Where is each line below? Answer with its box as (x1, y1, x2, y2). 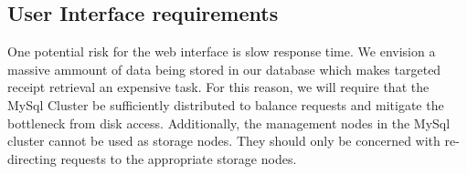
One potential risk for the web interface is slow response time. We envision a (7, 42, 436, 61)
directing (7, 148, 57, 168)
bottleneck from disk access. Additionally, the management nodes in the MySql (7, 113, 451, 132)
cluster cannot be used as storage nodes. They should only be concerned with (7, 131, 440, 150)
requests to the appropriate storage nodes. (60, 148, 297, 168)
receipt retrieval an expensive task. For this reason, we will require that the (7, 77, 430, 97)
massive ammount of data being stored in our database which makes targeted (7, 59, 441, 78)
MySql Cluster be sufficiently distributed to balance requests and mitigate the (7, 95, 444, 114)
